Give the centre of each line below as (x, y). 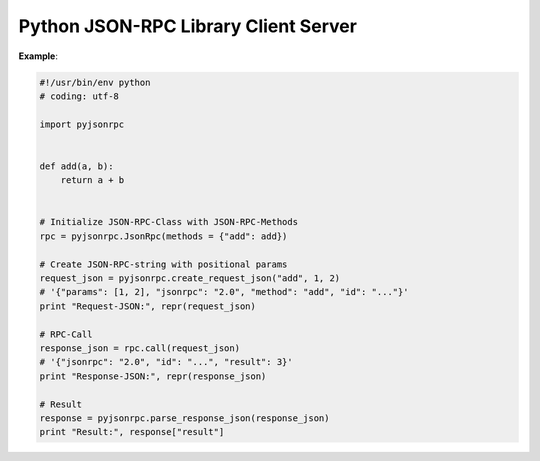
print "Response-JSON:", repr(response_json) (153, 376)
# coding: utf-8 (79, 96)
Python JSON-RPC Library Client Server (187, 26)
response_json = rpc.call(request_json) (139, 348)
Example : (38, 56)
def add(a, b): (76, 166)
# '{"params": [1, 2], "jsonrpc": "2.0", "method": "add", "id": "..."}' (224, 292)
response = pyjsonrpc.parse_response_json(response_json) (184, 418)
